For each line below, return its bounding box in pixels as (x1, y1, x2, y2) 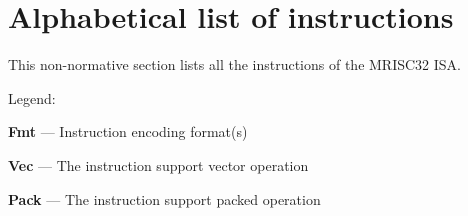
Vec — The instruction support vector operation (8, 154, 309, 175)
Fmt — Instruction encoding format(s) (8, 121, 248, 142)
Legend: (8, 87, 56, 108)
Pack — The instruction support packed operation (8, 188, 321, 209)
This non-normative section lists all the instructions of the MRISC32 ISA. (8, 54, 462, 75)
